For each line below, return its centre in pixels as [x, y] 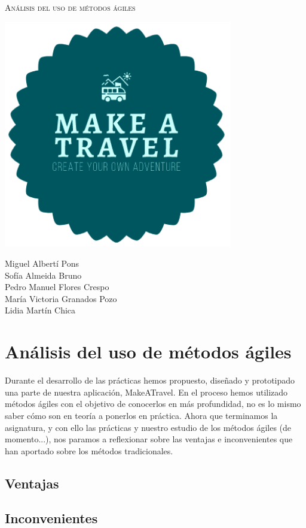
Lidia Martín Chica [40, 310]
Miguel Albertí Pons [42, 263]
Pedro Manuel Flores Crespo [57, 287]
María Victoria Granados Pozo [61, 298]
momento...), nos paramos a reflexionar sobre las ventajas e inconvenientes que [149, 439]
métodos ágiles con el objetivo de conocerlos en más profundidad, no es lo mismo [153, 404]
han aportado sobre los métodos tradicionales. [89, 450]
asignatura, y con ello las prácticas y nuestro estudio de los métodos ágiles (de [148, 427]
